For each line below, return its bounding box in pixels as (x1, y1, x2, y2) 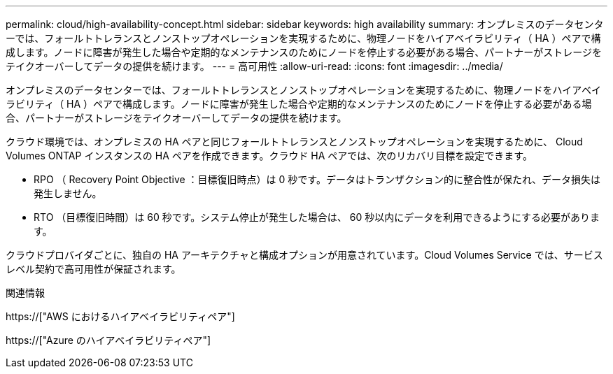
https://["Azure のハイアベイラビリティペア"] (6, 334, 211, 346)
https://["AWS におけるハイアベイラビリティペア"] (6, 310, 235, 322)
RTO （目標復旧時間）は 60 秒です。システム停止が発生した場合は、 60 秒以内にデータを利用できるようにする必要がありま (34, 211, 600, 223)
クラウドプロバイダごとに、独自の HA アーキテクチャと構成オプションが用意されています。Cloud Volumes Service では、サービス (6, 249, 603, 261)
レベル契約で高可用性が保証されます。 (6, 263, 181, 275)
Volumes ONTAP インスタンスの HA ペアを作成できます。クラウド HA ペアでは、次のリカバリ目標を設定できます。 (6, 150, 533, 161)
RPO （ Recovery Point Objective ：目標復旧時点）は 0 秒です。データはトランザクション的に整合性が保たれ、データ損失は (34, 173, 601, 185)
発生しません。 (34, 187, 102, 199)
